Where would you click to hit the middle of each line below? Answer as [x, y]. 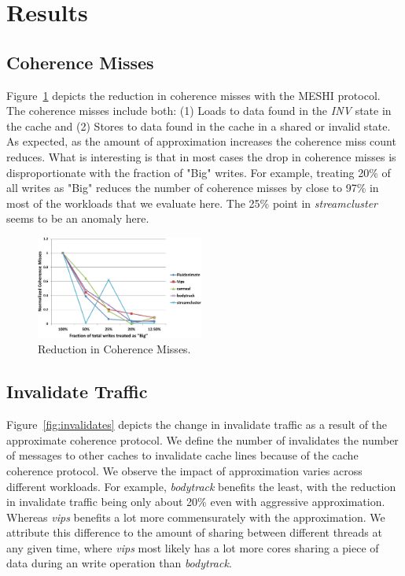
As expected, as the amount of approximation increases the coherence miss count [201, 141]
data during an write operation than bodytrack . [119, 563]
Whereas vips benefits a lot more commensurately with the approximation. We [196, 517]
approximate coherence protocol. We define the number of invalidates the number [202, 439]
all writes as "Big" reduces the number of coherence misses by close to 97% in [193, 188]
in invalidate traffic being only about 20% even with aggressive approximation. [196, 502]
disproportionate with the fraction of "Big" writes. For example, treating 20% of [199, 172]
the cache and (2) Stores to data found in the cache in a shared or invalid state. [199, 126]
